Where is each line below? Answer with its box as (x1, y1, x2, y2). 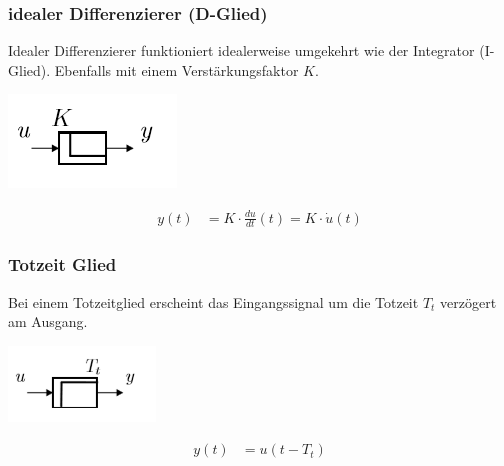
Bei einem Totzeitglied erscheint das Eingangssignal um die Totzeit (8, 291, 419, 312)
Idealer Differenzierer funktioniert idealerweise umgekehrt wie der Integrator (8, 40, 475, 61)
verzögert (440, 291, 497, 312)
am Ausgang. (8, 311, 88, 332)
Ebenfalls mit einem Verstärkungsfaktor (54, 59, 299, 80)
